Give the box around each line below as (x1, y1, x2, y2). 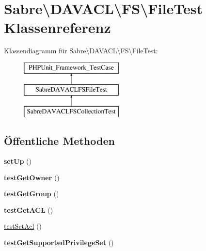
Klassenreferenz (4, 17, 111, 37)
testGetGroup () (4, 188, 59, 199)
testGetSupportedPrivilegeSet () (4, 237, 114, 248)
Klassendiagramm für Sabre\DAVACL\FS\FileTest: (4, 46, 158, 56)
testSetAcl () (4, 221, 42, 231)
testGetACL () (4, 204, 53, 215)
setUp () (4, 156, 32, 166)
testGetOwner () (4, 172, 60, 182)
